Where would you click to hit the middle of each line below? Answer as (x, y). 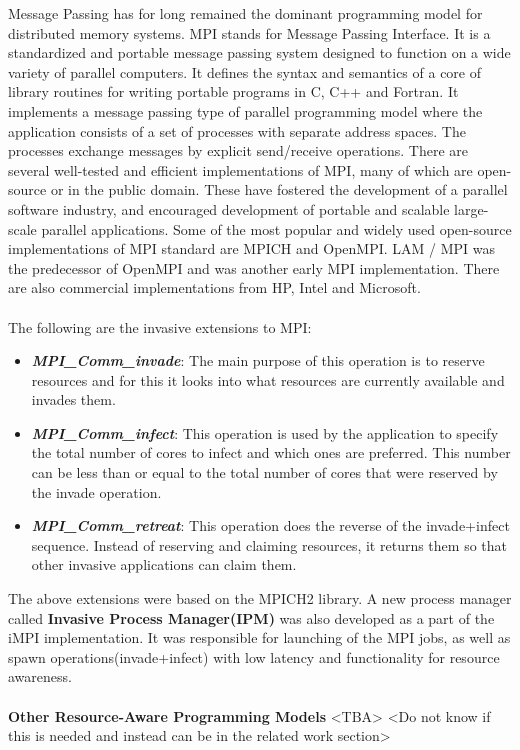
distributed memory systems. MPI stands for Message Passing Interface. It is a (249, 32)
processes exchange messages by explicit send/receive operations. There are (238, 150)
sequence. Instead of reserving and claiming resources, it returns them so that (269, 544)
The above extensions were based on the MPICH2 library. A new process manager (260, 598)
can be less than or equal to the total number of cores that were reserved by (264, 472)
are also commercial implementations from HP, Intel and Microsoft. (214, 287)
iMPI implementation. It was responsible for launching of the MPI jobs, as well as (259, 637)
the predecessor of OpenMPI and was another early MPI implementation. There (254, 267)
